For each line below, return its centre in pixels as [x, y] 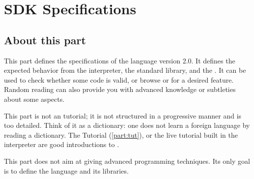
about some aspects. [34, 99]
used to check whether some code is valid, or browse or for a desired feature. [119, 79]
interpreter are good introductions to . [62, 144]
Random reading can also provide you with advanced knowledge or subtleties [120, 89]
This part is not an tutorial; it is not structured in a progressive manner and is [123, 115]
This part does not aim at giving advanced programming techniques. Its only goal [127, 161]
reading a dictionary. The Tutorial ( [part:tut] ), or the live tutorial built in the [121, 134]
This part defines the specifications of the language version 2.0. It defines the [120, 60]
